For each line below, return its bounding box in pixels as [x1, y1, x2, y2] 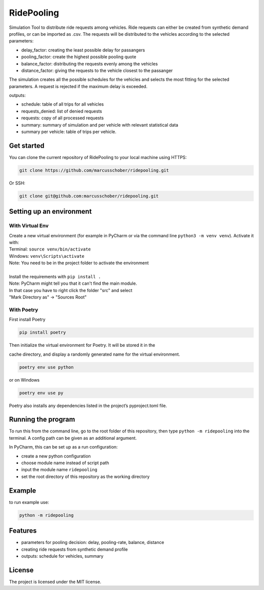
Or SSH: [9, 180, 25, 186]
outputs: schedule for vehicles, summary [21, 553, 104, 559]
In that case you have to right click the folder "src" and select [9, 287, 132, 293]
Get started [9, 141, 44, 150]
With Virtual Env [9, 223, 49, 229]
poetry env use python [19, 364, 74, 370]
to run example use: [9, 499, 49, 505]
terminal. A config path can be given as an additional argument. [9, 435, 137, 441]
